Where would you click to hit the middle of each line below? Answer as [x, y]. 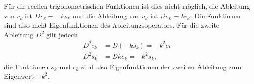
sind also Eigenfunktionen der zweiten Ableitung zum [162, 66]
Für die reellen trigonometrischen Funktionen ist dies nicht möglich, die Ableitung [127, 6]
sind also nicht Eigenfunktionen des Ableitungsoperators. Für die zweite [112, 25]
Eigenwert [19, 76]
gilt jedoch [62, 34]
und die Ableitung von [106, 15]
